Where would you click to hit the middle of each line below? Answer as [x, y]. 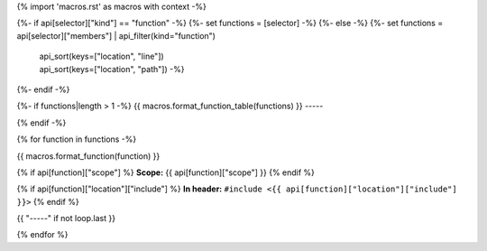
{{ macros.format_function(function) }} [88, 156]
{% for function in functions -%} [77, 139]
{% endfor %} [42, 235]
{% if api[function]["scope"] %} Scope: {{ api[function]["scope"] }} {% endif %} [166, 172]
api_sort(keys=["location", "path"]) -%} [112, 69]
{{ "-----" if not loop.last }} [66, 218]
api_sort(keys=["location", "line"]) [101, 56]
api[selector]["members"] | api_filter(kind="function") [116, 35]
